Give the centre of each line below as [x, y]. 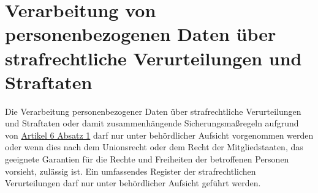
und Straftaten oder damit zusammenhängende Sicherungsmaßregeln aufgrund [152, 123]
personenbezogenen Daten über [141, 34]
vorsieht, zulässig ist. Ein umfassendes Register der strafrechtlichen [131, 171]
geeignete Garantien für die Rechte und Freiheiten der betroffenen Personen [147, 159]
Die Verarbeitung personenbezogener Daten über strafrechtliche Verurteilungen [153, 111]
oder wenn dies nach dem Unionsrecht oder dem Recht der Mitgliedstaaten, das [154, 147]
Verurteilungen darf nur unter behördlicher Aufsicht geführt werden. [133, 183]
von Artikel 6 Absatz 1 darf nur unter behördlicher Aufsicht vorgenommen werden [159, 135]
